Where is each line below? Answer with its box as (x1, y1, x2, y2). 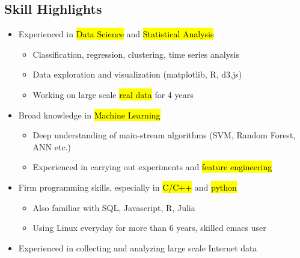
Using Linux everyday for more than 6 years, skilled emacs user (32, 221, 266, 234)
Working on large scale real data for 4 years (32, 88, 194, 100)
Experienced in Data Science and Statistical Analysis (18, 28, 214, 40)
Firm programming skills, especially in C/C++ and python (18, 180, 237, 193)
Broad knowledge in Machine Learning (18, 108, 161, 121)
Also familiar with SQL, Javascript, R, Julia (32, 201, 195, 213)
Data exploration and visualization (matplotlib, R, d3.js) (32, 68, 242, 81)
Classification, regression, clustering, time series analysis (32, 48, 240, 60)
